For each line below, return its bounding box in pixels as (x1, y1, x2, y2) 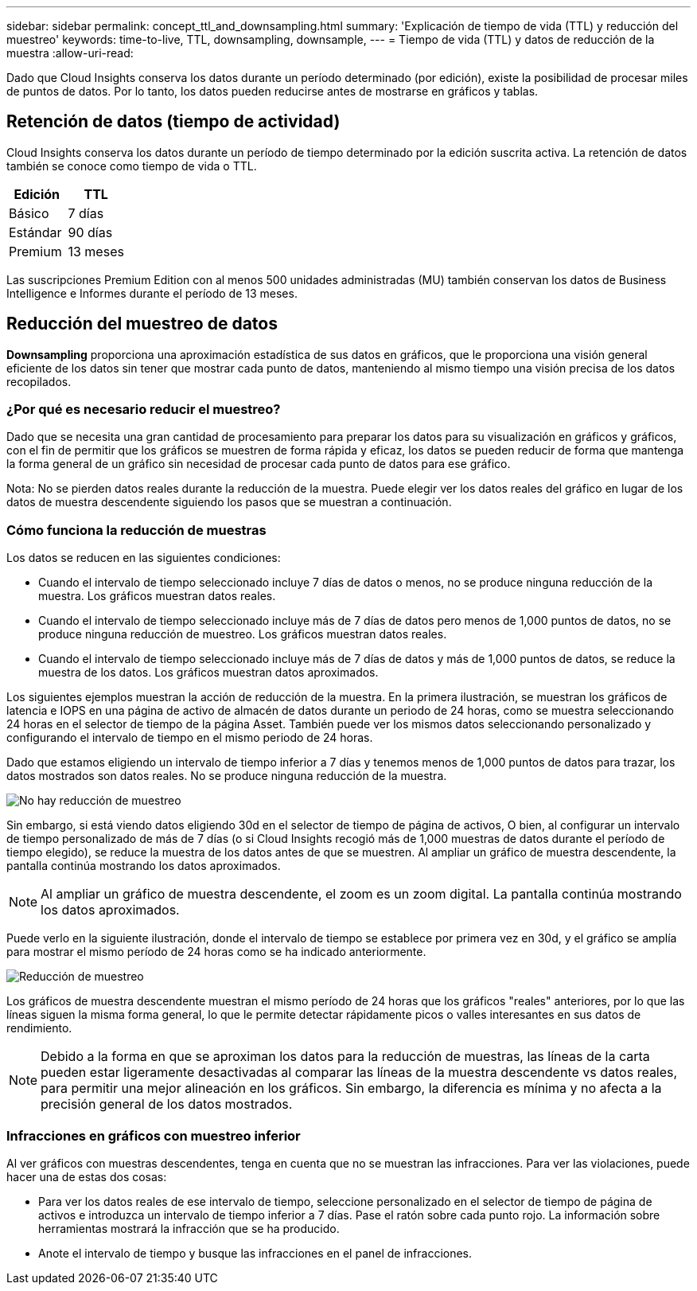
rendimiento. (6, 1021, 72, 1036)
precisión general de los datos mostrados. (41, 1096, 293, 1113)
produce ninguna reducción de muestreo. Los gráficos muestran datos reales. (38, 627, 447, 642)
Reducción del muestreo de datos (6, 314, 278, 334)
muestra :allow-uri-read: (6, 46, 134, 60)
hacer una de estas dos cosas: (6, 1169, 167, 1184)
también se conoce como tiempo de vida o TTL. (6, 158, 257, 173)
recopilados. (6, 374, 72, 388)
